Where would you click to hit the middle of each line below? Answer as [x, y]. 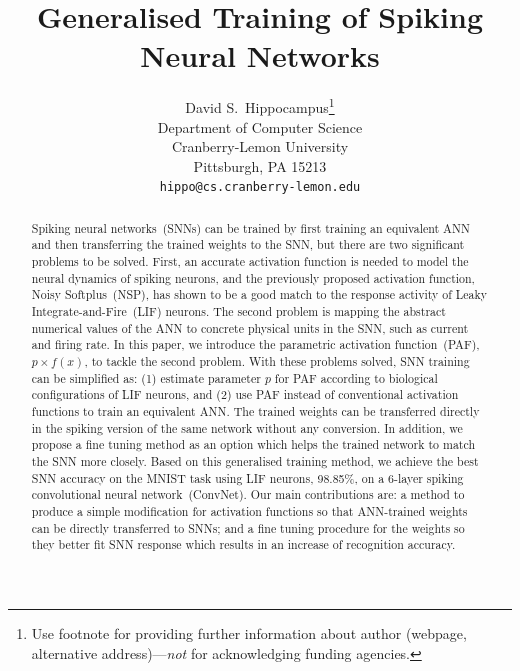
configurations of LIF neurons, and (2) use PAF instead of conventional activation [245, 394]
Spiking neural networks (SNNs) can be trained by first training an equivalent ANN [250, 227]
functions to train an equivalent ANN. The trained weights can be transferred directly [255, 411]
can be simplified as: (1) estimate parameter [146, 377]
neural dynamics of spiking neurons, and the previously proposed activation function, [253, 277]
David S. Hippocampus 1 [260, 105]
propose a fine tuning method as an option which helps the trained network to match [253, 444]
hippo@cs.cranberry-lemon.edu [260, 187]
